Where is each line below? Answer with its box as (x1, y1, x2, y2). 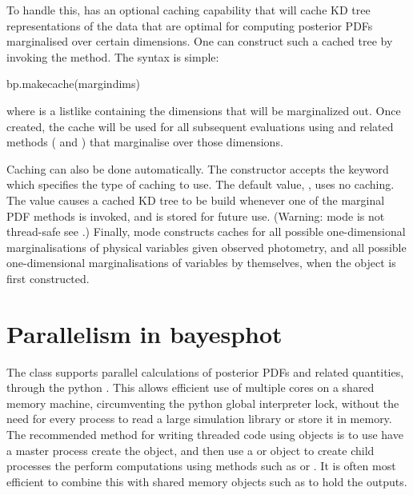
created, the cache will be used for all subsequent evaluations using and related (6, 118, 394, 134)
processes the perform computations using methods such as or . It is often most (6, 457, 396, 474)
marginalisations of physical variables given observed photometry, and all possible (6, 238, 407, 255)
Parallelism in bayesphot (6, 317, 283, 349)
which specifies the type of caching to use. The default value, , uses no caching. (6, 176, 395, 193)
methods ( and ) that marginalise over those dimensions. (6, 134, 283, 150)
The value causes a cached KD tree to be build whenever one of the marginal (6, 191, 385, 208)
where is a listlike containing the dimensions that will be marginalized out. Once (6, 102, 401, 118)
